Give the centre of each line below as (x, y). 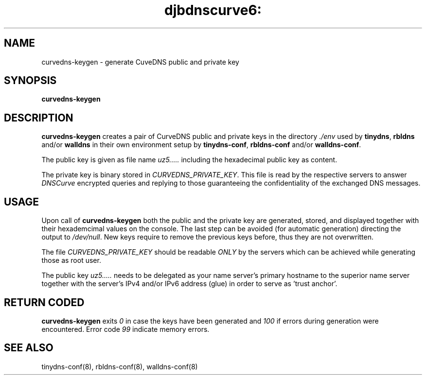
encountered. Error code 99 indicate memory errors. (125, 329)
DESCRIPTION (39, 118)
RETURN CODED (44, 302)
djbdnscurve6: (213, 10)
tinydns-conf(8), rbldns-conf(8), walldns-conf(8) (120, 366)
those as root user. (71, 260)
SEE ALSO (29, 348)
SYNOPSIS (30, 81)
